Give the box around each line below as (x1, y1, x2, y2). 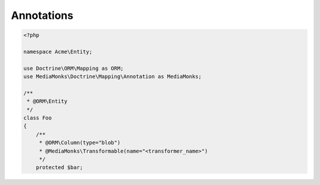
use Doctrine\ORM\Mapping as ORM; (23, 65, 124, 72)
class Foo (23, 115, 52, 121)
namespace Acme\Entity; (23, 48, 93, 55)
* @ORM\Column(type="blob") (39, 139, 121, 146)
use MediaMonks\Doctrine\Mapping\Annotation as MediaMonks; (23, 73, 202, 80)
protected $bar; (36, 164, 83, 171)
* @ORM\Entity (27, 98, 68, 105)
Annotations (11, 9, 73, 22)
